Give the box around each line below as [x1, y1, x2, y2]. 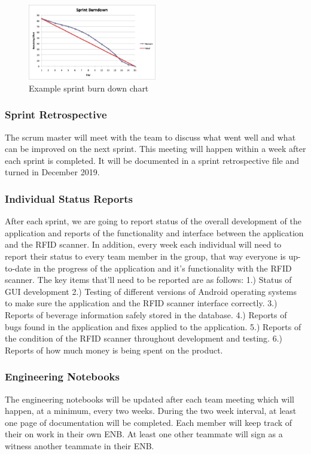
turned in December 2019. [5, 166, 100, 178]
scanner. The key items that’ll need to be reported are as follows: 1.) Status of [5, 273, 292, 286]
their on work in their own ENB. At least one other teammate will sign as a [5, 428, 283, 440]
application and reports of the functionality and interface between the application [5, 226, 304, 239]
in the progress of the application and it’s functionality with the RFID [33, 261, 292, 274]
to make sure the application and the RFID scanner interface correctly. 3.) [5, 297, 278, 309]
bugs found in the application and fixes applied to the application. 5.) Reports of [5, 320, 301, 333]
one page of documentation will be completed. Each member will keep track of [5, 416, 292, 428]
